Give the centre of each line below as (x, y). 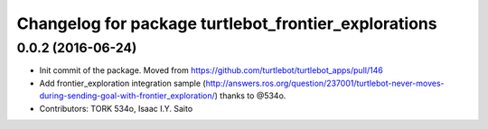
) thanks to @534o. (250, 96)
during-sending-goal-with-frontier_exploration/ (127, 96)
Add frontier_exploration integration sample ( (123, 83)
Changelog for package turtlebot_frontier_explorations (227, 23)
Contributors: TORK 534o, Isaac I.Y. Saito (116, 108)
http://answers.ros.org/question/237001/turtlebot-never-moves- (325, 83)
